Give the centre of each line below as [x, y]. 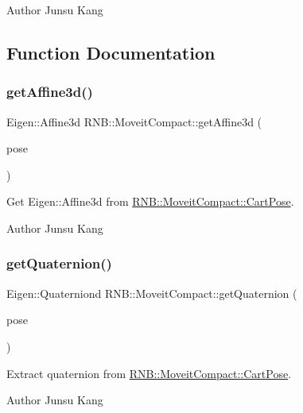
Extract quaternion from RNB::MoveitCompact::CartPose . [149, 373]
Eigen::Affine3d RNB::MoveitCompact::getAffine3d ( [134, 121]
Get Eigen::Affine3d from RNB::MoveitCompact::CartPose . [150, 201]
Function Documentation [111, 52]
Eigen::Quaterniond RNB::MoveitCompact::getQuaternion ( [152, 293]
